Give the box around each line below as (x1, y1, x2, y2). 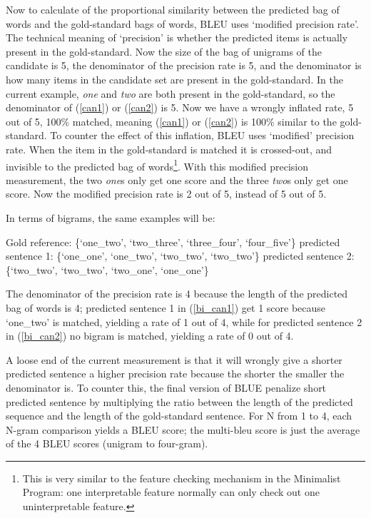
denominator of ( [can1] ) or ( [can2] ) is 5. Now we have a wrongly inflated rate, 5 (6, 100, 354, 115)
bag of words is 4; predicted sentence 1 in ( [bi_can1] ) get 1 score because (6, 300, 326, 315)
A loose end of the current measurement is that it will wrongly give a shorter (6, 352, 342, 367)
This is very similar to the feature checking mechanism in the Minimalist (22, 470, 341, 485)
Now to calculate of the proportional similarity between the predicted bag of (6, 2, 340, 16)
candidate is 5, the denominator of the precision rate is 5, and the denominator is (6, 58, 362, 73)
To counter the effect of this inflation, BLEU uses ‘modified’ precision (50, 128, 355, 143)
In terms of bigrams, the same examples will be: (6, 210, 215, 225)
